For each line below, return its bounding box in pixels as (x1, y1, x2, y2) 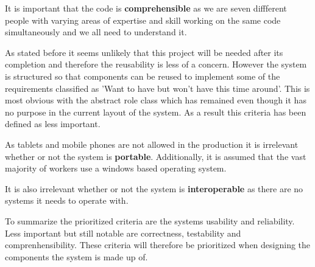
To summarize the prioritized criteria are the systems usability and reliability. (5, 214, 295, 227)
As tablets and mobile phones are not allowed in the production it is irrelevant (5, 137, 299, 150)
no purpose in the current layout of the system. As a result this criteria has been (5, 105, 306, 118)
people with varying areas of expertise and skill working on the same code (5, 13, 281, 26)
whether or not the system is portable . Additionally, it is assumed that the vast (5, 150, 306, 162)
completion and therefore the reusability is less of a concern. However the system (5, 58, 307, 71)
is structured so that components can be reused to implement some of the (5, 69, 280, 82)
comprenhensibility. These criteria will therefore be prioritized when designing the (5, 238, 311, 251)
